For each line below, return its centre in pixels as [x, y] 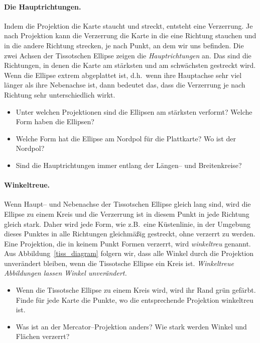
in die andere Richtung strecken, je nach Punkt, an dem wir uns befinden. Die [124, 45]
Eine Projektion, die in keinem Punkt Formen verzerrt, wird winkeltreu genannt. [127, 243]
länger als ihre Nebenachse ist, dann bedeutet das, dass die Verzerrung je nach [125, 85]
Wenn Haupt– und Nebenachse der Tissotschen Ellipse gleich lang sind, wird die [127, 204]
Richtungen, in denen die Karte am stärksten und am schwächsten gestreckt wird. [130, 65]
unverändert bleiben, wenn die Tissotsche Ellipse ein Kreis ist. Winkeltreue [119, 263]
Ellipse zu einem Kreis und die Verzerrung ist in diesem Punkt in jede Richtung [127, 213]
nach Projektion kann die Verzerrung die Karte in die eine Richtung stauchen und [130, 35]
